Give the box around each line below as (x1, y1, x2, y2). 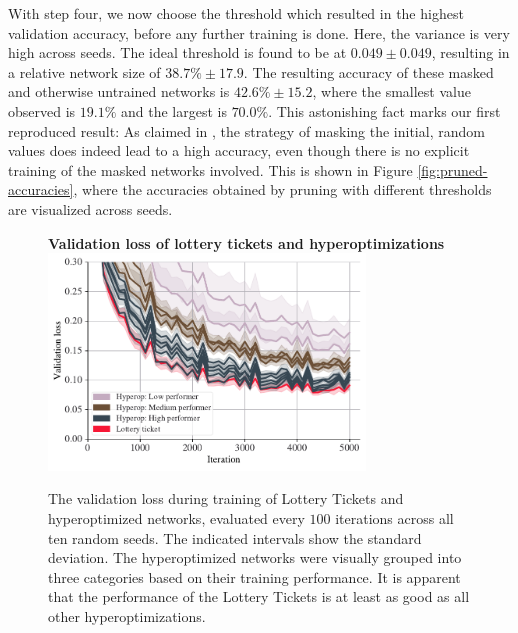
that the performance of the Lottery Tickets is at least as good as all (48, 586, 470, 607)
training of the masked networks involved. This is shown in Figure (8, 159, 413, 180)
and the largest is (120, 100, 227, 121)
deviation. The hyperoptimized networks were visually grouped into (48, 547, 462, 568)
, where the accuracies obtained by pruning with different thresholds (73, 179, 492, 200)
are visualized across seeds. (8, 198, 173, 219)
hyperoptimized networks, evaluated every (48, 508, 305, 529)
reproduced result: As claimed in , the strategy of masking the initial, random (8, 120, 485, 141)
